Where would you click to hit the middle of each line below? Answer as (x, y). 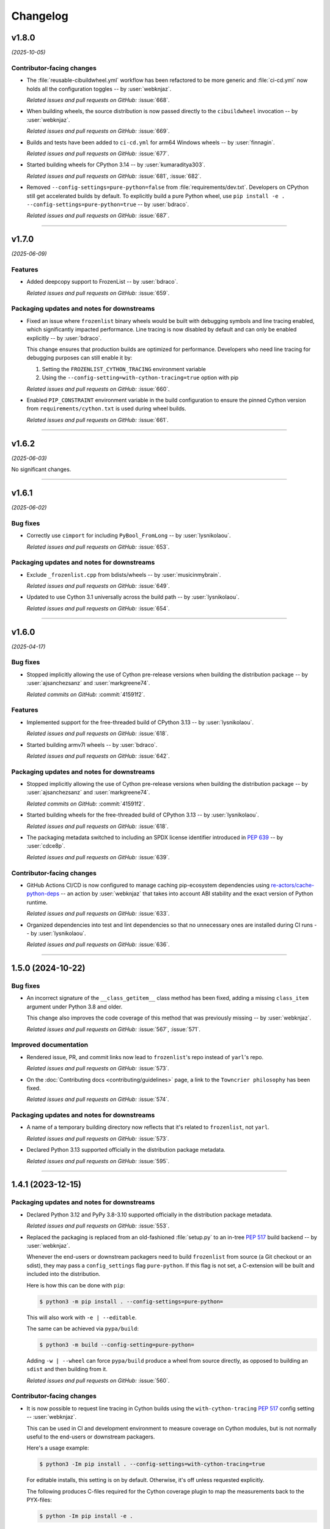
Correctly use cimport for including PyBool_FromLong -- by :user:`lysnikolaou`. (129, 536)
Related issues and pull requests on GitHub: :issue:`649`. (98, 586)
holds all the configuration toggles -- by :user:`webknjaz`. (99, 89)
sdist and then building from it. (67, 1369)
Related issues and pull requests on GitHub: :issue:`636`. (98, 944)
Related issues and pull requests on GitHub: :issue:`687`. (98, 216)
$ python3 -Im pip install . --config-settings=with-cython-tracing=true (152, 1464)
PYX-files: (39, 1500)
